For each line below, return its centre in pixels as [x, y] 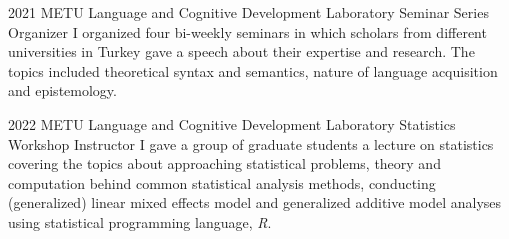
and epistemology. [62, 90]
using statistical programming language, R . [140, 221]
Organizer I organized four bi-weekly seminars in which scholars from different [247, 31]
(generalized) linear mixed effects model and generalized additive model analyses [255, 202]
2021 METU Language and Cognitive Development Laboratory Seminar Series [248, 12]
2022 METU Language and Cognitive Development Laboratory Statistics [232, 123]
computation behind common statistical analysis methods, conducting [222, 182]
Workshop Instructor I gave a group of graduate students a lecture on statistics [251, 143]
